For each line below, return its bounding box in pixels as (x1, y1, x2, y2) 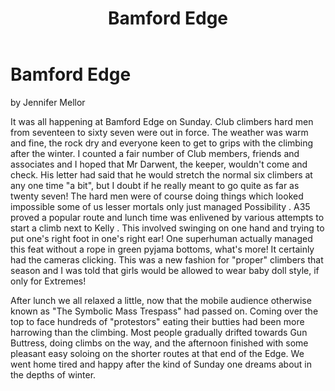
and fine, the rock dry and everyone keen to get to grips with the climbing (10, 137, 314, 149)
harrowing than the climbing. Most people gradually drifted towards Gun (10, 326, 308, 338)
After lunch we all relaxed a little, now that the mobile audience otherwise (10, 294, 312, 306)
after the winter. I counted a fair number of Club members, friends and (10, 147, 300, 159)
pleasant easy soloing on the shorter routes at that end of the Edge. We (10, 347, 305, 359)
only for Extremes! (10, 275, 87, 287)
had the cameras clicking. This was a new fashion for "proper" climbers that (10, 253, 324, 266)
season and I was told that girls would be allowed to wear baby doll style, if (10, 264, 320, 276)
